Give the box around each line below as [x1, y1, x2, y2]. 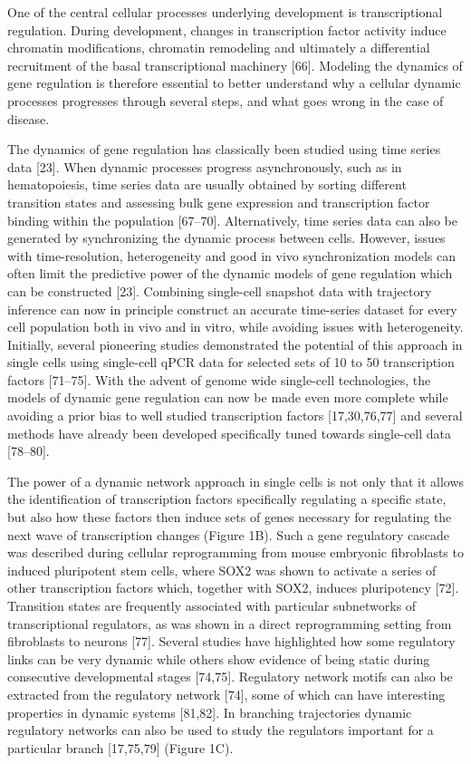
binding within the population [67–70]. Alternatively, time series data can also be [7, 210, 457, 229]
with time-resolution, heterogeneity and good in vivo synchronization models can [7, 246, 457, 265]
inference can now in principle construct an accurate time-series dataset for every [7, 299, 457, 318]
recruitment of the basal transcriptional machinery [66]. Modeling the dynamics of [7, 55, 463, 74]
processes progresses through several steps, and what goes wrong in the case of [7, 91, 444, 110]
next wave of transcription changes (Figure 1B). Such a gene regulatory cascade [7, 525, 450, 544]
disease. [7, 109, 50, 128]
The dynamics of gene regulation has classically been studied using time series [7, 140, 441, 159]
